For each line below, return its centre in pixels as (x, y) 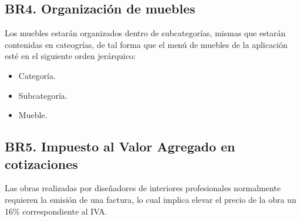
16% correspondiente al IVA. (56, 211)
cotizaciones (41, 163)
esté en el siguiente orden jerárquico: (70, 56)
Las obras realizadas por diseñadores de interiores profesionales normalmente (143, 188)
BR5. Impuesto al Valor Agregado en (120, 146)
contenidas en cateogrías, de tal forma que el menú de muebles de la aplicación (146, 44)
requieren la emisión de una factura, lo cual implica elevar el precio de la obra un (150, 199)
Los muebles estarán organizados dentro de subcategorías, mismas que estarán (145, 33)
